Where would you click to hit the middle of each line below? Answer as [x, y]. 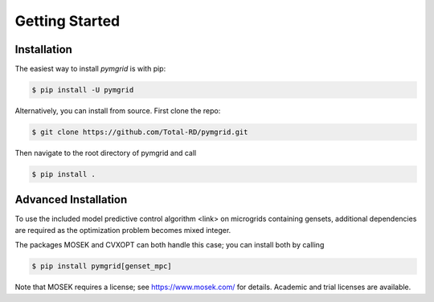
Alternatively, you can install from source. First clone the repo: [118, 111]
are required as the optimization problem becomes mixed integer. [123, 230]
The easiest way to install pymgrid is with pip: [90, 69]
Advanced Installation [71, 200]
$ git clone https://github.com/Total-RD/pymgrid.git [140, 132]
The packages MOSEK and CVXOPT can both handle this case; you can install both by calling [170, 245]
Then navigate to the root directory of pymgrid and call [106, 153]
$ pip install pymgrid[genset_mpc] [102, 266]
